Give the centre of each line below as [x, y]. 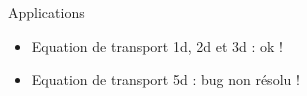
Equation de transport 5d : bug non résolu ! [165, 79]
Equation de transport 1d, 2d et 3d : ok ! [157, 45]
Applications [46, 12]
